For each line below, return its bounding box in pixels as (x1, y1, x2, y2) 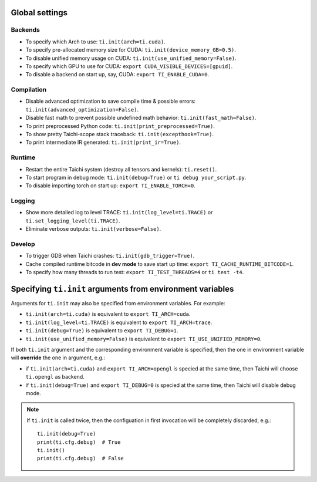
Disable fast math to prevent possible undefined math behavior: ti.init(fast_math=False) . (25, 114, 257, 122)
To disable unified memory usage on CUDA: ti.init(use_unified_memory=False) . (25, 55, 237, 62)
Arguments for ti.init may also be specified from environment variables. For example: (11, 300, 225, 307)
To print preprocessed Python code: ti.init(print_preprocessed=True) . (25, 122, 215, 129)
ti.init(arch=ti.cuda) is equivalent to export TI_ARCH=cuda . (25, 311, 191, 318)
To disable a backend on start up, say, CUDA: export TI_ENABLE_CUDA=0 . (25, 71, 210, 78)
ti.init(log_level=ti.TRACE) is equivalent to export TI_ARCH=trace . (25, 319, 213, 326)
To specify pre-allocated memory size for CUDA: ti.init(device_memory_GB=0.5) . (25, 46, 236, 53)
